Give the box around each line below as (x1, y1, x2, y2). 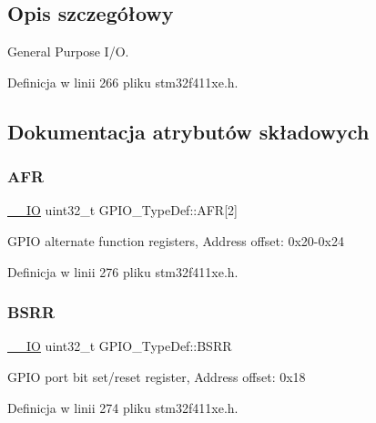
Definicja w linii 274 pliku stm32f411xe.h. (7, 397, 239, 417)
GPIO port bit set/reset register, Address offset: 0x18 (7, 366, 306, 386)
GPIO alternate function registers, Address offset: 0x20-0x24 (7, 231, 344, 250)
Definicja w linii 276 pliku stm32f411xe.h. (7, 262, 239, 281)
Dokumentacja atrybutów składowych (7, 117, 370, 145)
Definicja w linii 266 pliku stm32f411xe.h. (7, 72, 239, 91)
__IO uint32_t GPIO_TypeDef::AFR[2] (7, 201, 238, 220)
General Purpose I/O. (7, 42, 129, 61)
